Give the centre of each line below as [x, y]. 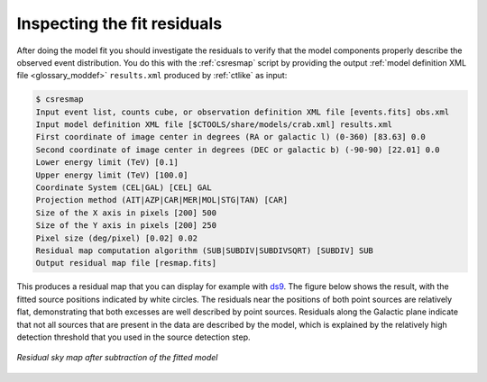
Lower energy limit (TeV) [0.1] [107, 163]
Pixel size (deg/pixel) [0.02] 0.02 [117, 238]
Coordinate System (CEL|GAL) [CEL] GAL [124, 188]
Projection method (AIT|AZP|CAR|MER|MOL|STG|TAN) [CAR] [162, 200]
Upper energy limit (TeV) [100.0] [112, 175]
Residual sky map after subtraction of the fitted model [117, 358]
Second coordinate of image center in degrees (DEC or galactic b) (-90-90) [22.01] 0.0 [238, 150]
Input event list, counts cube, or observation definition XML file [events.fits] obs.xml [243, 112]
